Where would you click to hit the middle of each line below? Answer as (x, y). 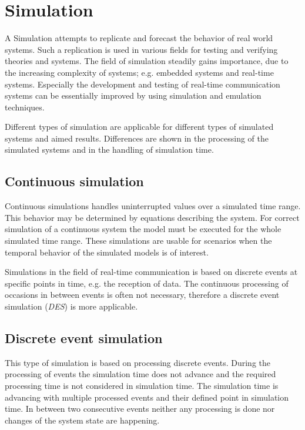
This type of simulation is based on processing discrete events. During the (138, 362)
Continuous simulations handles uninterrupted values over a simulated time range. (153, 206)
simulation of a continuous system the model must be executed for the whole (143, 229)
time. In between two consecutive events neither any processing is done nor (140, 409)
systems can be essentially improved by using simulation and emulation (133, 95)
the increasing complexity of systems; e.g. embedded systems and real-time (139, 72)
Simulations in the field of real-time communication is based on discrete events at (151, 272)
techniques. (25, 107)
